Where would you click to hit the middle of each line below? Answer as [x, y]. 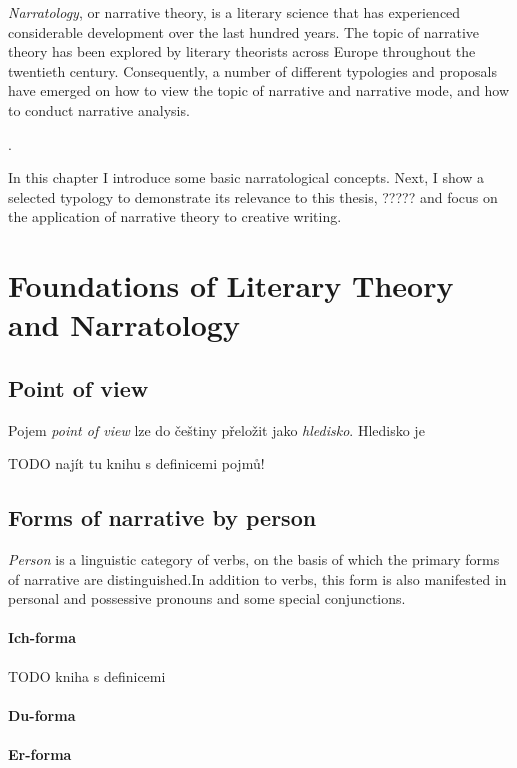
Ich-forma [42, 637]
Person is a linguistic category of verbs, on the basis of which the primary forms [254, 559]
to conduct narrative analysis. [99, 109]
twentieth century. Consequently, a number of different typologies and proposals [252, 70]
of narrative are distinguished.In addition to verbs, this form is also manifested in [257, 578]
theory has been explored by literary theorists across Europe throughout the [242, 51]
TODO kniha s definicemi [87, 675]
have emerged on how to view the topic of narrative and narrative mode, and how [259, 90]
